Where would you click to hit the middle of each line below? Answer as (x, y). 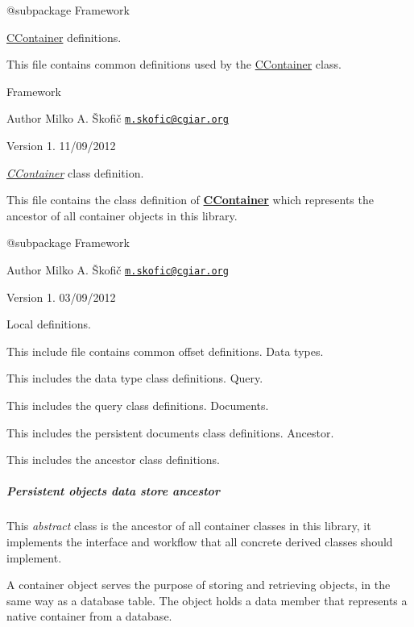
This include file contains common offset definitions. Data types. (165, 351)
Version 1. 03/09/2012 (61, 297)
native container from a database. (89, 616)
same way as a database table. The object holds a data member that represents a (207, 600)
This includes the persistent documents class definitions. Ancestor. (170, 432)
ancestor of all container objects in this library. (122, 215)
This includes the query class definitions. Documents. (138, 405)
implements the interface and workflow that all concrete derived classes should (200, 541)
